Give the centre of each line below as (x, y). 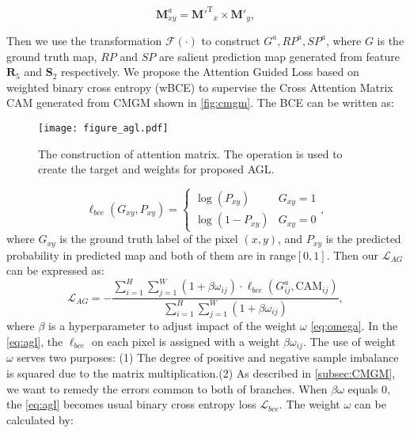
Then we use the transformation (84, 40)
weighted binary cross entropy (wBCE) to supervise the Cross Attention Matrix (200, 87)
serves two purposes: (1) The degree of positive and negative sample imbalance (208, 357)
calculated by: (40, 419)
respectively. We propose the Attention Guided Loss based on (210, 72)
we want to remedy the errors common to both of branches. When (167, 388)
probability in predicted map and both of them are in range (151, 254)
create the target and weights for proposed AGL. (156, 169)
